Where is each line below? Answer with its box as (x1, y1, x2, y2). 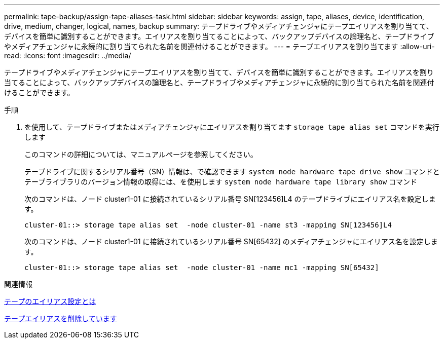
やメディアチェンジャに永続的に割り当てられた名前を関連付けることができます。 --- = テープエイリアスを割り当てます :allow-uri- (4, 42, 435, 51)
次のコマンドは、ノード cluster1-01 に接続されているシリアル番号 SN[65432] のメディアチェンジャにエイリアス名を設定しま (24, 237, 438, 246)
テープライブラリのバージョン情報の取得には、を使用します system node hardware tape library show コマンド (24, 177, 418, 186)
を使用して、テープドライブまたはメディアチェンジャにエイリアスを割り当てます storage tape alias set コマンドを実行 (24, 123, 439, 131)
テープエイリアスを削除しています (4, 314, 117, 323)
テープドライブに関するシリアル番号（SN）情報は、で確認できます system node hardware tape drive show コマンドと (24, 167, 440, 176)
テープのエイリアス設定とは (4, 297, 96, 306)
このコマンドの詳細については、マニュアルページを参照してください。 (24, 150, 257, 159)
